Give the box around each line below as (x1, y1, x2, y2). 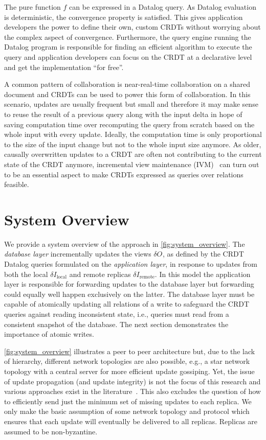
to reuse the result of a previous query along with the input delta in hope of (4, 108, 242, 119)
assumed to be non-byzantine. (4, 426, 98, 436)
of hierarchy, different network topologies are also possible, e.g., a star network (4, 356, 250, 366)
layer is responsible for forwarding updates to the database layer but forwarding (4, 279, 254, 289)
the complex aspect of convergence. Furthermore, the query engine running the (4, 31, 251, 42)
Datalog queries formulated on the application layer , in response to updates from (4, 259, 257, 269)
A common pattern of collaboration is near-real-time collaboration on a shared (4, 79, 251, 89)
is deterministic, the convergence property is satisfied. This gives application (4, 11, 243, 22)
